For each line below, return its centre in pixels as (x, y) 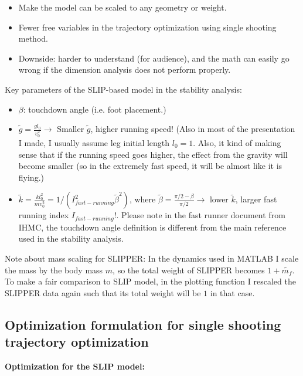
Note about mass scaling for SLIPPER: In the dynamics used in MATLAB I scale (152, 258)
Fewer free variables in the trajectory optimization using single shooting (147, 27)
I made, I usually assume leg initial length (94, 143)
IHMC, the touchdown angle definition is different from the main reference (152, 227)
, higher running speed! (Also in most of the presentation (193, 129)
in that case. (232, 292)
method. (33, 38)
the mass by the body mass (54, 270)
